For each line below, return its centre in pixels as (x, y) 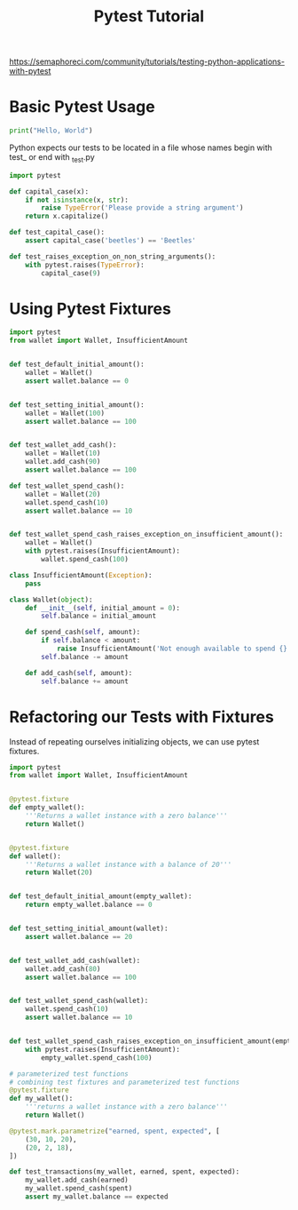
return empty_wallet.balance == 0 (89, 905)
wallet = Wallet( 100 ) (65, 413)
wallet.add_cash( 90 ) (63, 462)
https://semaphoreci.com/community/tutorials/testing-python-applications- (147, 62)
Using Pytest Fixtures (90, 309)
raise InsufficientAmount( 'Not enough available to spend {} (172, 649)
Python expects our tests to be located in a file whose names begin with (141, 147)
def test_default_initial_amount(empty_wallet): (101, 896)
